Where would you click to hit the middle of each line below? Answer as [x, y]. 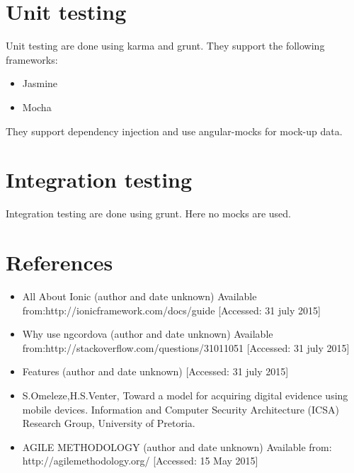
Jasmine [40, 83]
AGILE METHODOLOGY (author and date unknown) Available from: [177, 446]
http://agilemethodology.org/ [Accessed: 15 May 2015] [140, 461]
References [59, 262]
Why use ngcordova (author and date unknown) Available [148, 334]
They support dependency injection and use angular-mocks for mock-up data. [174, 131]
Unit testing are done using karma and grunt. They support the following [165, 46]
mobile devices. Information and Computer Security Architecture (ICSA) [181, 409]
